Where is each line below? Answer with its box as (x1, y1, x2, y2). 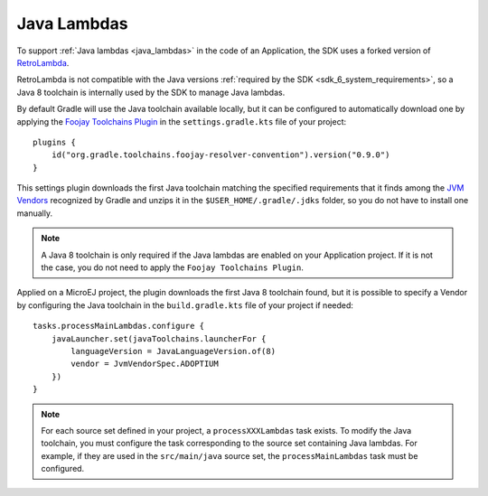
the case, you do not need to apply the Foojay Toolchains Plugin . (41, 262, 305, 273)
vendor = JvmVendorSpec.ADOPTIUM (70, 359, 219, 370)
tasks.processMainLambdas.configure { (33, 321, 205, 332)
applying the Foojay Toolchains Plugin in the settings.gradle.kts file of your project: (16, 116, 347, 126)
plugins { (33, 136, 76, 147)
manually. (16, 208, 53, 219)
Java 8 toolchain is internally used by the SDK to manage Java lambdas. (16, 87, 286, 98)
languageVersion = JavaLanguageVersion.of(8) (70, 346, 276, 356)
